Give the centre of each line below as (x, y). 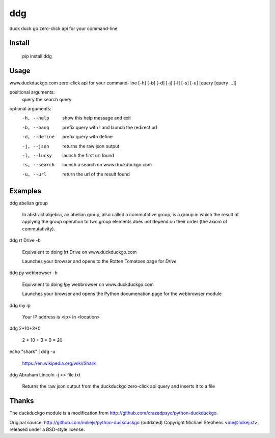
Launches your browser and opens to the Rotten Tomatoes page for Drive (99, 261)
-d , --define (38, 137)
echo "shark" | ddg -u (32, 352)
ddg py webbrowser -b (34, 273)
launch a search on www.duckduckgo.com (107, 165)
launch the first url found (88, 155)
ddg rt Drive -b (25, 240)
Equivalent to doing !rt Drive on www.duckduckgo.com (79, 252)
